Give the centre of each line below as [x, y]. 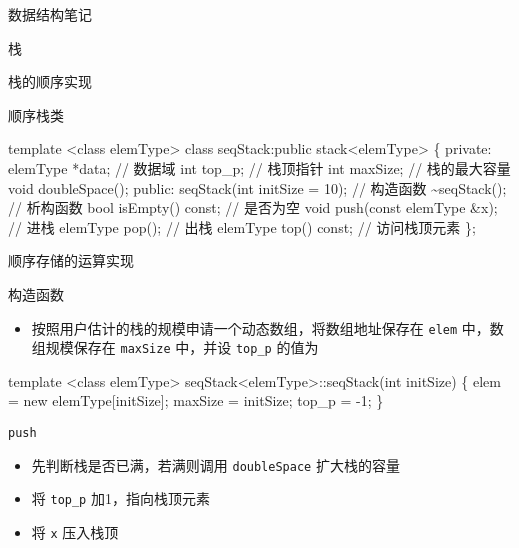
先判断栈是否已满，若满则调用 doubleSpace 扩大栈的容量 [215, 464]
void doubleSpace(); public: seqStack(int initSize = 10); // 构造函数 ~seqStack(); [257, 187]
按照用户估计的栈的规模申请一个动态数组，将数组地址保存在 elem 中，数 [267, 327]
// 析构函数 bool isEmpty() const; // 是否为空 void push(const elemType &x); [253, 207]
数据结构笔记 [50, 14]
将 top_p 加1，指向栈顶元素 [120, 498]
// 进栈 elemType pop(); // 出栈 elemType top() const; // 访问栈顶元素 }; [242, 226]
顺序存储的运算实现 [71, 260]
